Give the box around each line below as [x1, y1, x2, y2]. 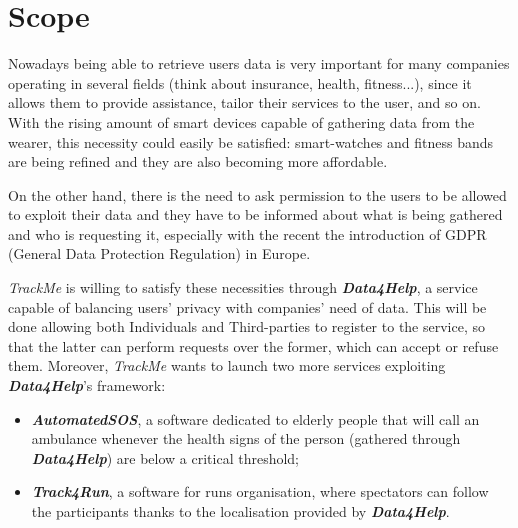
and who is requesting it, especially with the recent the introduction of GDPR [8, 223, 487, 244]
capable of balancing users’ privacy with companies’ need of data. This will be [8, 296, 487, 317]
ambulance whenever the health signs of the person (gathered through [31, 428, 461, 449]
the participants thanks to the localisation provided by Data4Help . [31, 501, 450, 521]
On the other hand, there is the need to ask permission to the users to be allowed [8, 184, 507, 205]
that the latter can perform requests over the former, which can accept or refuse [8, 335, 499, 356]
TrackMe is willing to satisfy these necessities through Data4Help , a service [8, 277, 478, 298]
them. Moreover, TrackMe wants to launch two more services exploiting [8, 355, 446, 376]
